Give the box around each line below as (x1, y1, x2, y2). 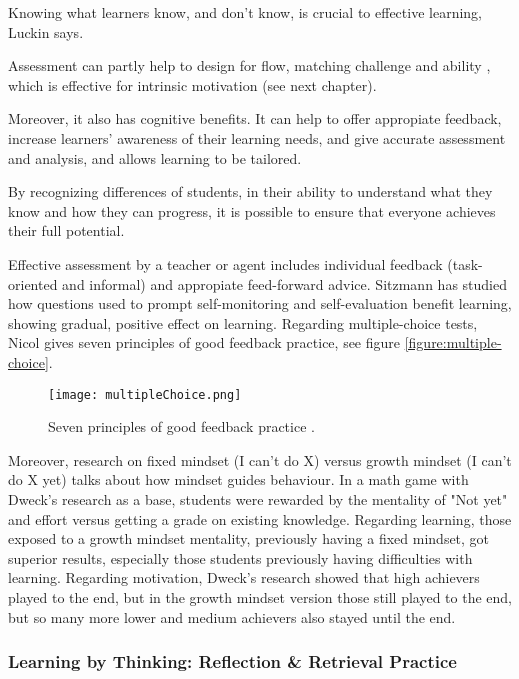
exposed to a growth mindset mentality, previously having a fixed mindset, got (8, 528, 490, 549)
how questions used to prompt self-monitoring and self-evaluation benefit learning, (8, 293, 512, 314)
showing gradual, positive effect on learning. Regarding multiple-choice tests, (8, 312, 478, 333)
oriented (8, 273, 58, 294)
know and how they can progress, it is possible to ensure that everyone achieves (8, 200, 496, 221)
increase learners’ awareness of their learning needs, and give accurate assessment (8, 127, 506, 148)
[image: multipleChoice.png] (48, 387, 242, 402)
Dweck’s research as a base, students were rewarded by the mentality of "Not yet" (8, 488, 508, 509)
